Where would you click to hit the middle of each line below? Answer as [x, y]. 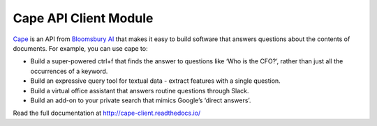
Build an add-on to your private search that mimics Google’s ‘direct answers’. [141, 100]
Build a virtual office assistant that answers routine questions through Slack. [140, 90]
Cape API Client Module [83, 18]
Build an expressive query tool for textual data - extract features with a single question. [155, 81]
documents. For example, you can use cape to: [80, 48]
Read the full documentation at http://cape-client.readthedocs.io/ [107, 113]
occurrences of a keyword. [69, 71]
